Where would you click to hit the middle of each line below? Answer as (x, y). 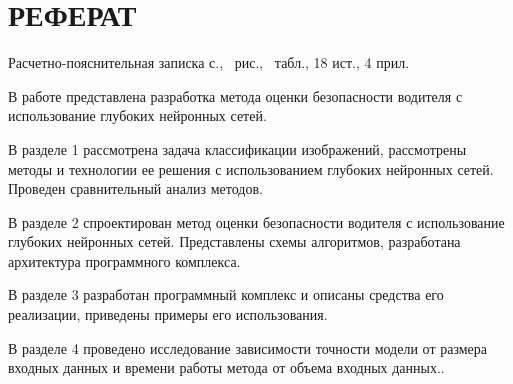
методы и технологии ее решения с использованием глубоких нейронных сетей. (251, 168)
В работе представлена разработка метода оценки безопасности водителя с (235, 95)
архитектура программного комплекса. (124, 260)
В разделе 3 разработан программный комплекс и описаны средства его (226, 294)
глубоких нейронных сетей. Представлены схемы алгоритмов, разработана (234, 241)
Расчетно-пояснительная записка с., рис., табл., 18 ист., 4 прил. (209, 62)
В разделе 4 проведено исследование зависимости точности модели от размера (247, 347)
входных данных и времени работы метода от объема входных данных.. (226, 367)
